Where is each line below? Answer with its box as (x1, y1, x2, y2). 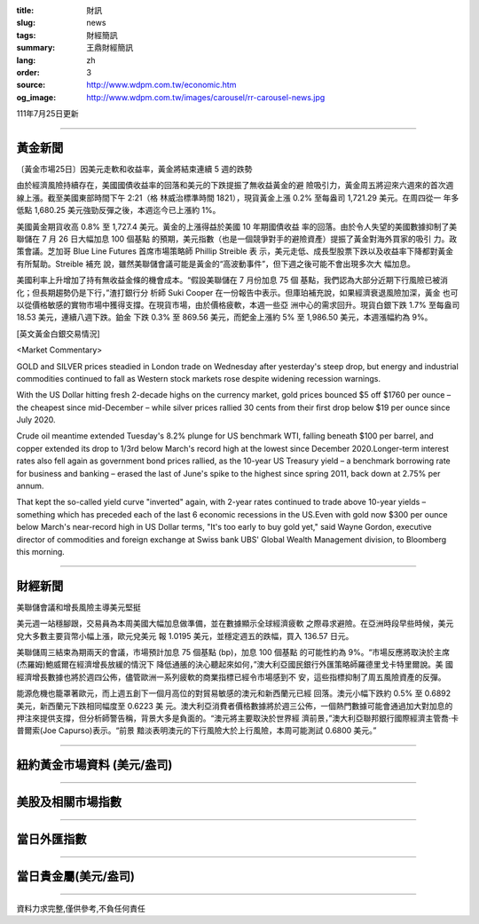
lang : (16, 54, 36, 66)
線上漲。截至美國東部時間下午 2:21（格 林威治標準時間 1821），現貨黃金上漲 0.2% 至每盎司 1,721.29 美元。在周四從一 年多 (16, 192, 459, 203)
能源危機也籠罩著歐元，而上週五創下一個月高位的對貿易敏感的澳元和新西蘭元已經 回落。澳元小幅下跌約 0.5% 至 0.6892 (16, 688, 452, 699)
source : (16, 80, 46, 91)
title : (16, 5, 35, 15)
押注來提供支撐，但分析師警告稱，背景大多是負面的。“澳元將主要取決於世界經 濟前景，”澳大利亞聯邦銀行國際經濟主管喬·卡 (16, 713, 459, 723)
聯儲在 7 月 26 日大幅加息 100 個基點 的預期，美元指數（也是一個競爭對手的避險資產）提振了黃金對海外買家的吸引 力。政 (16, 233, 457, 244)
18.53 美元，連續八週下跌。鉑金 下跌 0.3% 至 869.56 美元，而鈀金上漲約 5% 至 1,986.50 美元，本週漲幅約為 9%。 (16, 312, 433, 323)
